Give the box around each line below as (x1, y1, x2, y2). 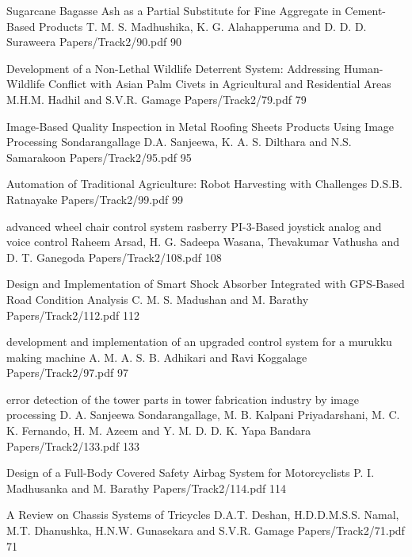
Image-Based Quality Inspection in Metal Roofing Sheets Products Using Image (6, 117, 395, 134)
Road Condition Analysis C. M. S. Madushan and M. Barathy (6, 290, 309, 307)
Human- (343, 60, 383, 76)
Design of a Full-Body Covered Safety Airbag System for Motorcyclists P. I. (6, 464, 375, 481)
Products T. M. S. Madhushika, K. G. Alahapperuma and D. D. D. (39, 17, 367, 34)
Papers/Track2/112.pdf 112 (6, 306, 139, 323)
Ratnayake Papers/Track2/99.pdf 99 (6, 190, 184, 207)
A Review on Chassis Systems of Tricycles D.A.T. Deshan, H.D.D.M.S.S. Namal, (6, 506, 399, 523)
